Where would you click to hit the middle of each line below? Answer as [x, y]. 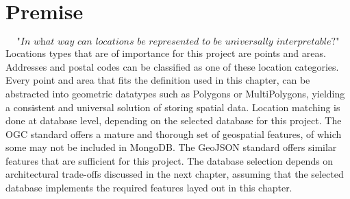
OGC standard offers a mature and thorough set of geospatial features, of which [174, 133]
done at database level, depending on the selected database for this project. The [174, 120]
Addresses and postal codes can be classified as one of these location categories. [172, 66]
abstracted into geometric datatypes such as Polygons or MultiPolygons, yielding [175, 93]
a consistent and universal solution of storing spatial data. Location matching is [173, 107]
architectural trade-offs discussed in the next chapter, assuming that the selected [175, 174]
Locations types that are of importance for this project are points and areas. [166, 53]
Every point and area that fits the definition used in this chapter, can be [158, 80]
